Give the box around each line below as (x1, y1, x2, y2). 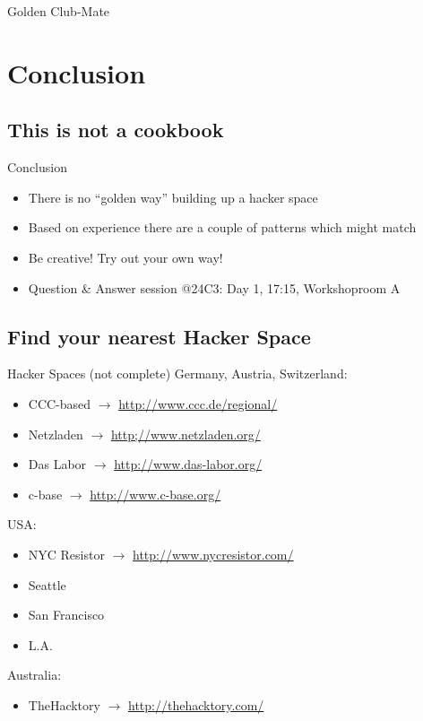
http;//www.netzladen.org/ (110, 424, 261, 443)
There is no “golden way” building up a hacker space (28, 187, 318, 206)
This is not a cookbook (7, 116, 224, 143)
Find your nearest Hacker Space (7, 322, 311, 350)
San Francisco (28, 605, 105, 624)
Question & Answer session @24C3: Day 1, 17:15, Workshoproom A (28, 278, 401, 297)
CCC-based (28, 394, 91, 413)
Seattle (28, 575, 66, 594)
